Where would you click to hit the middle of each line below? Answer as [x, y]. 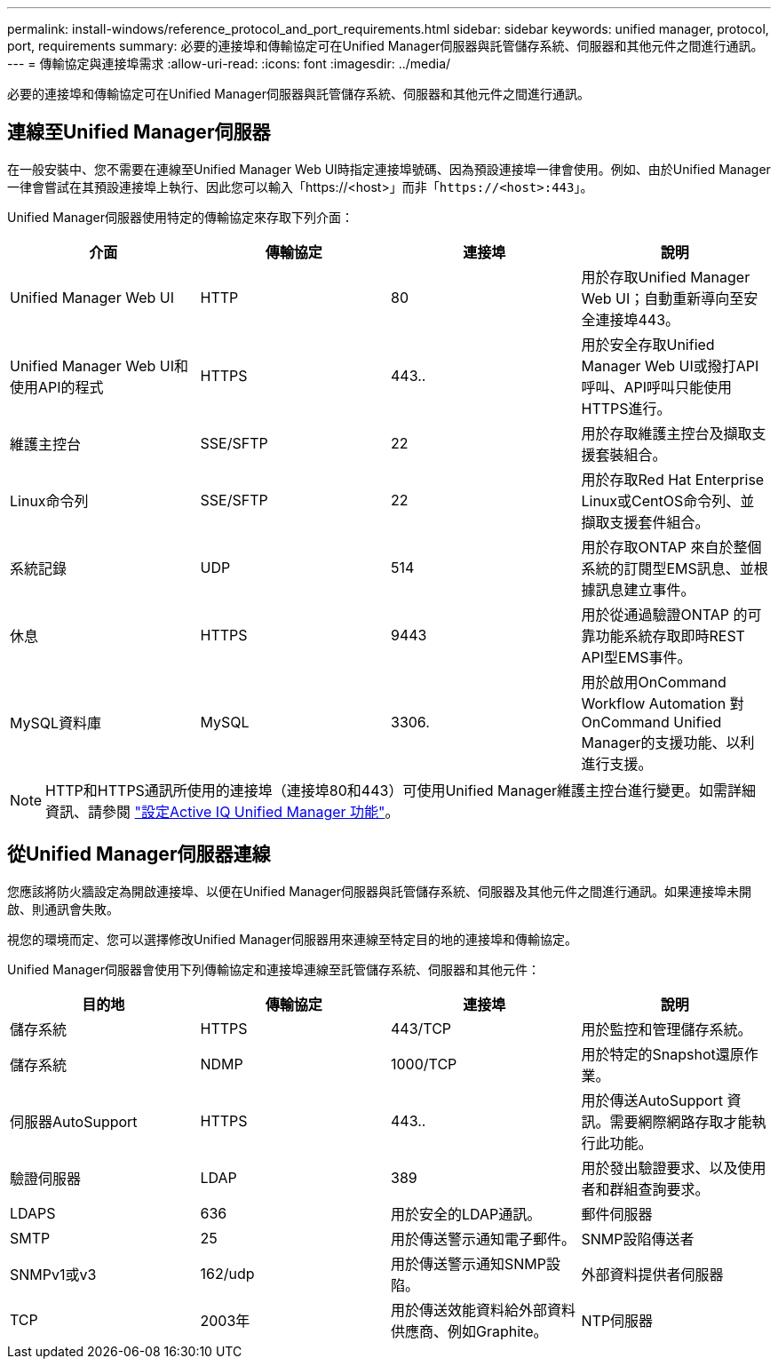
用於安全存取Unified [648, 344]
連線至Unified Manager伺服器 [139, 132]
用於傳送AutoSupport [652, 1100]
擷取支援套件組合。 [645, 522]
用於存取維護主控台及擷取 [667, 433]
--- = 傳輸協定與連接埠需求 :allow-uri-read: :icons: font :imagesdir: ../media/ [229, 64]
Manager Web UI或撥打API [670, 365]
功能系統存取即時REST [670, 635]
